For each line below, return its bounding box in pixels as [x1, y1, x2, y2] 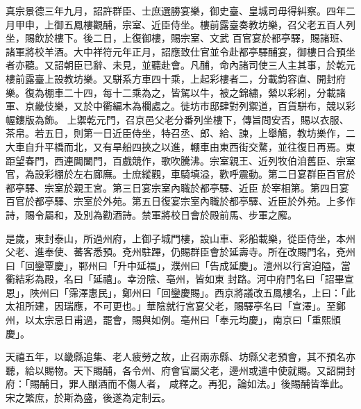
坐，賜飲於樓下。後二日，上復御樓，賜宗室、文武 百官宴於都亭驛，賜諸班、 [6, 31, 349, 45]
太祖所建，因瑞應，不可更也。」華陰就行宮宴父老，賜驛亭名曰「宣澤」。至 [6, 299, 336, 313]
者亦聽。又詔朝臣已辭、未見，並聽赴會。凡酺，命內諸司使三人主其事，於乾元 [6, 58, 355, 72]
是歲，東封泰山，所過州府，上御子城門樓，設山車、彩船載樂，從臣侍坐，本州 [6, 231, 355, 245]
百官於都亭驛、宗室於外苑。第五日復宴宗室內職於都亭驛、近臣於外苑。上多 [6, 194, 346, 208]
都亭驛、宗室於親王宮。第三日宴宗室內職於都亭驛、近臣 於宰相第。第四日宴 [6, 180, 349, 194]
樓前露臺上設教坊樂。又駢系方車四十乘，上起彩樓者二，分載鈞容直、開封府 [6, 71, 346, 85]
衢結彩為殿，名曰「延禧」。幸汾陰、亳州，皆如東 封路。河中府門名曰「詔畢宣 [6, 272, 354, 286]
